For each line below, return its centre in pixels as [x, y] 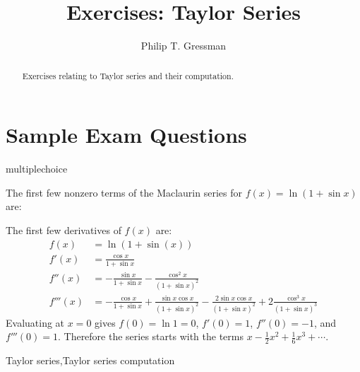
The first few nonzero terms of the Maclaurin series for [124, 192]
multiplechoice [37, 169]
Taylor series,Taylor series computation [90, 360]
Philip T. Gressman [184, 46]
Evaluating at [35, 322]
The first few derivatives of [64, 229]
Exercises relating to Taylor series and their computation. [128, 75]
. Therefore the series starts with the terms [150, 336]
